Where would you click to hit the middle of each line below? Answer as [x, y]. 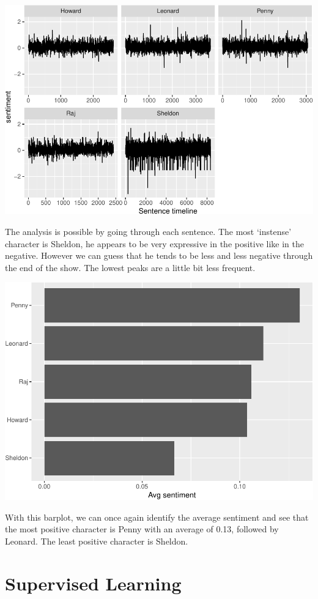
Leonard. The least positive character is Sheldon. [97, 541]
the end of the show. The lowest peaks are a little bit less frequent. [130, 267]
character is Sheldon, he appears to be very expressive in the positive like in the [155, 243]
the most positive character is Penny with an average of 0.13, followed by [142, 529]
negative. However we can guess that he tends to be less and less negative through [159, 255]
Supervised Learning [93, 583]
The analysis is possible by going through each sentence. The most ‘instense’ [148, 231]
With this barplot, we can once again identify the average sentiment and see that [157, 517]
